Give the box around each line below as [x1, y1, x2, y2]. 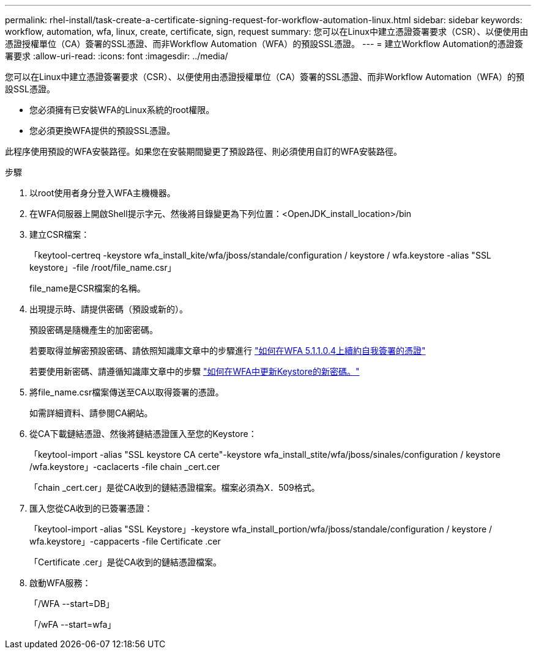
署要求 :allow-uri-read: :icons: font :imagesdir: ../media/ [5, 51, 228, 61]
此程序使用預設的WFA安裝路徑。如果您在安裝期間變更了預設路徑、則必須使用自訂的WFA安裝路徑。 [5, 146, 402, 156]
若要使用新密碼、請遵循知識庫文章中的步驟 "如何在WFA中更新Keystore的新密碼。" [29, 366, 360, 377]
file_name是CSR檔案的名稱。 [29, 283, 146, 293]
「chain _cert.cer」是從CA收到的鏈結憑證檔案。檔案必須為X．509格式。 [29, 482, 320, 493]
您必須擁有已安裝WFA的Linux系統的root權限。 [29, 105, 215, 115]
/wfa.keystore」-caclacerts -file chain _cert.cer [29, 461, 220, 472]
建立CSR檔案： [29, 229, 90, 240]
